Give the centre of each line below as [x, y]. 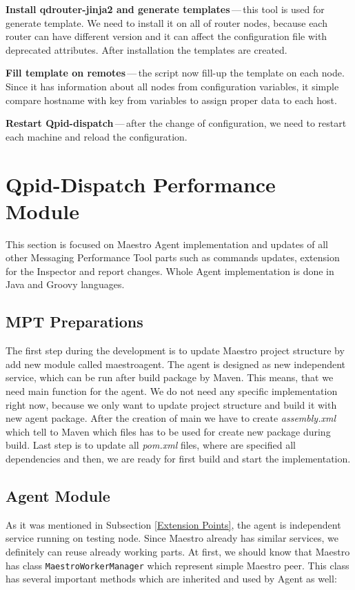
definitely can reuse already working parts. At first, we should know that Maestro [178, 551]
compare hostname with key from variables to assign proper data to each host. [171, 100]
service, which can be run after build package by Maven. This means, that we [170, 377]
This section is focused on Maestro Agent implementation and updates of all [167, 244]
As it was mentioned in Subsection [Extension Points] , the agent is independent [173, 524]
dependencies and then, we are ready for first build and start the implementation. [178, 458]
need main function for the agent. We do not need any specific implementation [172, 391]
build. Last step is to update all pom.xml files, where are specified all [151, 445]
